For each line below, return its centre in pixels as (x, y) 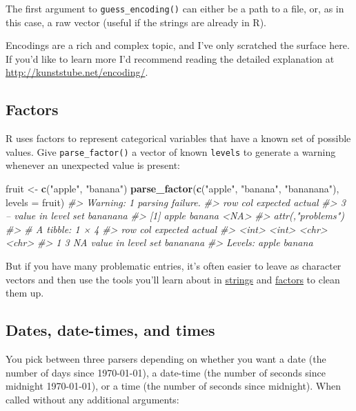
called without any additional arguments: (92, 399)
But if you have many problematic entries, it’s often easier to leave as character (174, 266)
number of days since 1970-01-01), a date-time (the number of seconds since (166, 372)
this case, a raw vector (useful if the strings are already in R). (136, 22)
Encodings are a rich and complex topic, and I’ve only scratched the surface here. (178, 45)
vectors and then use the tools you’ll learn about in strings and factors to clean (173, 279)
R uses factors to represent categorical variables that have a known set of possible (178, 138)
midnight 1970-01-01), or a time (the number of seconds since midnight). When (174, 386)
